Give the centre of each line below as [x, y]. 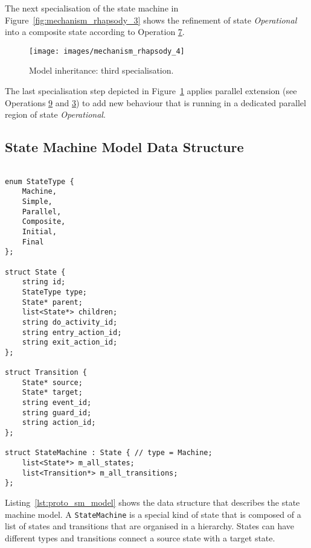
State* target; [52, 393]
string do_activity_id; [70, 322]
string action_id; [59, 423]
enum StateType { [40, 181]
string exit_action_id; [70, 342]
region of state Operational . [55, 114]
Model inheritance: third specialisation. [101, 70]
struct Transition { [46, 373]
